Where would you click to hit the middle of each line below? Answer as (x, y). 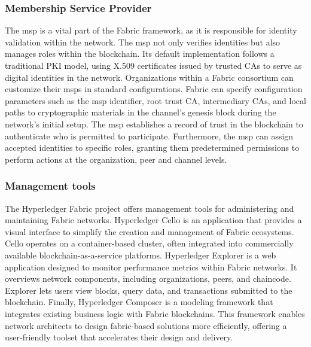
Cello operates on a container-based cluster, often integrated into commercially (149, 243)
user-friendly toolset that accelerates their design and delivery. (119, 337)
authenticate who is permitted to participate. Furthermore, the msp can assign (149, 136)
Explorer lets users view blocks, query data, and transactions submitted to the (149, 290)
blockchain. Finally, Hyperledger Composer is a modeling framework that (139, 302)
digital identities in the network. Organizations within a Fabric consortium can (149, 77)
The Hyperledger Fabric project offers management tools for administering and (150, 208)
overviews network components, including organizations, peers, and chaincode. (148, 278)
